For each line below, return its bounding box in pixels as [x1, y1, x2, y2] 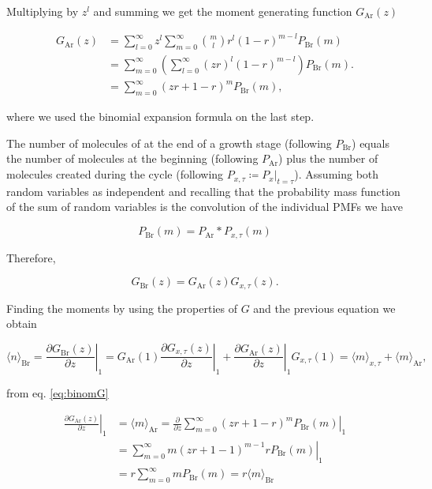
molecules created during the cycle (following [6, 166, 224, 182]
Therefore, [6, 249, 56, 265]
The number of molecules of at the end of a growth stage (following [6, 134, 332, 151]
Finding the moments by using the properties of [6, 299, 237, 316]
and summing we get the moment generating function [93, 3, 352, 19]
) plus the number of [278, 150, 378, 167]
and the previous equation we [253, 299, 396, 316]
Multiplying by [6, 3, 79, 19]
